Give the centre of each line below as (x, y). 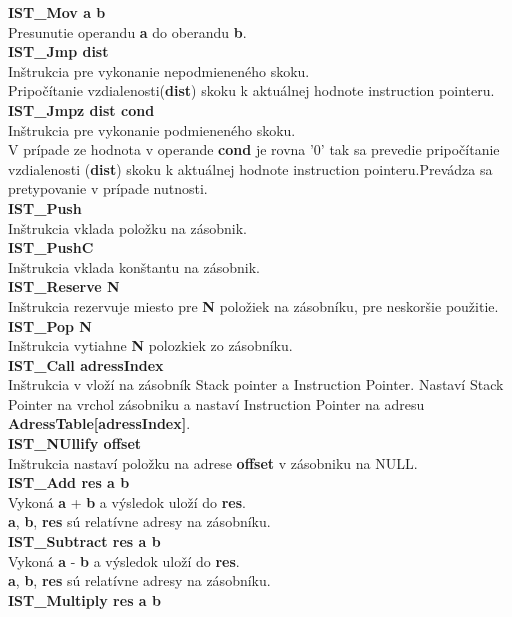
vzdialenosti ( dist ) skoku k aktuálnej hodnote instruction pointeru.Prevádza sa (250, 168)
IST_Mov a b (57, 12)
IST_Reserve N (64, 286)
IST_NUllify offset (75, 443)
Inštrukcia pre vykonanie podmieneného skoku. (152, 129)
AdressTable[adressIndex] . (99, 423)
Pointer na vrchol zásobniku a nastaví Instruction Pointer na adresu (216, 403)
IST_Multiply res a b (84, 599)
